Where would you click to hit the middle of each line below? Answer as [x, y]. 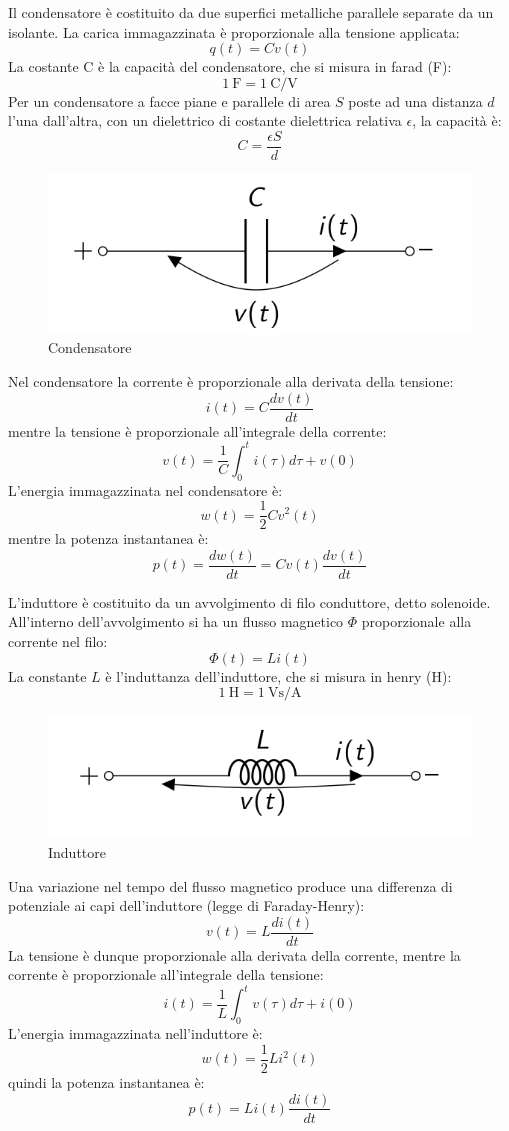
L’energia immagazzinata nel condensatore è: [145, 489]
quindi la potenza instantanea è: [106, 1081]
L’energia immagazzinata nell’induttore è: [135, 1033]
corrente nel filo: [58, 641]
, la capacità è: [457, 120]
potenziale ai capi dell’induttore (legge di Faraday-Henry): [186, 905]
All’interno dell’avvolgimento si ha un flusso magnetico [176, 621]
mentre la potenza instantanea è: [108, 538]
